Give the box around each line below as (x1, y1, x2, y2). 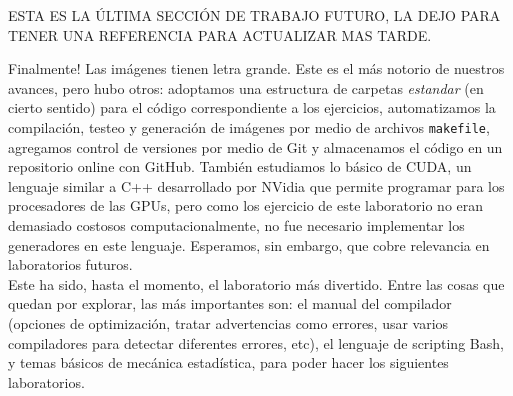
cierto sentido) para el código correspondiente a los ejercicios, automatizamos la (8, 97, 496, 118)
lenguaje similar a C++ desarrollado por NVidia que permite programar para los (8, 175, 505, 196)
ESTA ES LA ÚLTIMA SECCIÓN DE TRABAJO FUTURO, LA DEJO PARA (8, 5, 501, 25)
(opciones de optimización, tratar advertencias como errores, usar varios (8, 312, 449, 333)
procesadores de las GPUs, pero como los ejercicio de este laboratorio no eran (8, 195, 484, 216)
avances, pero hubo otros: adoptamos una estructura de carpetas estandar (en (8, 77, 484, 98)
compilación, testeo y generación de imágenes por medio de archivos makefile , (8, 116, 490, 137)
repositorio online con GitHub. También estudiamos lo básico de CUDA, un (8, 156, 472, 177)
